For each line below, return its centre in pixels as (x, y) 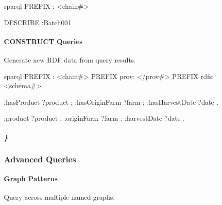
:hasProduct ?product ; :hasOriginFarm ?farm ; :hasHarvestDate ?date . (111, 102)
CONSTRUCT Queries (43, 41)
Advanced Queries (40, 159)
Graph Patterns (31, 179)
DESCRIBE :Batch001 (38, 22)
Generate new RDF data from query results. (70, 59)
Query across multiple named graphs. (60, 197)
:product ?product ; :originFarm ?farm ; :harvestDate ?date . (94, 118)
